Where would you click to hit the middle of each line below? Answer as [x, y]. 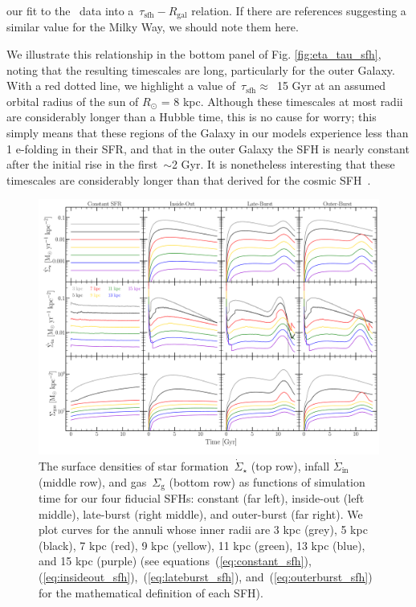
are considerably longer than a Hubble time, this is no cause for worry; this [192, 117]
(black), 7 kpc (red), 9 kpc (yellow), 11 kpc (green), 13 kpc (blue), [202, 545]
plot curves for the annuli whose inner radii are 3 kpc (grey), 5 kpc [203, 530]
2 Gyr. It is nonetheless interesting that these [283, 164]
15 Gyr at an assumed [331, 86]
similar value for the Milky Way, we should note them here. [153, 27]
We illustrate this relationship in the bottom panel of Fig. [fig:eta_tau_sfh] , [194, 54]
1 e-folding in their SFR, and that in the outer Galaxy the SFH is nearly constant [208, 148]
